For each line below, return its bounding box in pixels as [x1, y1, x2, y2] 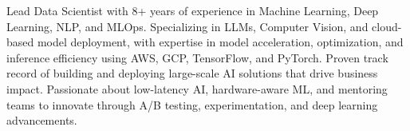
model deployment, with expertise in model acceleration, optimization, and [37, 34, 404, 50]
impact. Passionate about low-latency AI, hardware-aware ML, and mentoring [6, 80, 388, 97]
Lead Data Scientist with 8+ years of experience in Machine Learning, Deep [6, 2, 379, 18]
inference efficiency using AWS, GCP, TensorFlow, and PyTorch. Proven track [6, 49, 388, 65]
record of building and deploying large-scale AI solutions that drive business [6, 65, 378, 81]
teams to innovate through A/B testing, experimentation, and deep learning [6, 96, 378, 113]
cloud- [372, 18, 402, 34]
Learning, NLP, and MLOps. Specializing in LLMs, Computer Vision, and [6, 18, 369, 34]
